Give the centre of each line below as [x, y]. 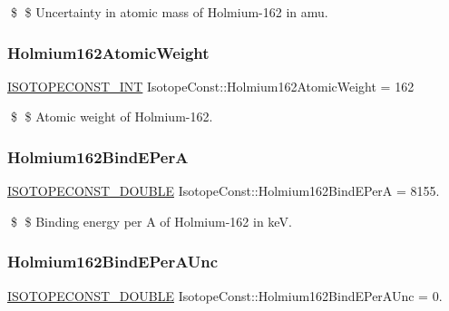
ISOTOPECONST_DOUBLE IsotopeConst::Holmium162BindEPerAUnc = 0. [225, 295]
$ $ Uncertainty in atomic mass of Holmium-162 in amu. [169, 12]
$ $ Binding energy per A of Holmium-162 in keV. [151, 221]
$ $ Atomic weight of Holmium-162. [112, 117]
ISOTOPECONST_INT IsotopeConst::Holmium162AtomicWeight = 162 [211, 86]
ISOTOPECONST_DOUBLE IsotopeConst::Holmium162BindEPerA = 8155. [224, 191]
